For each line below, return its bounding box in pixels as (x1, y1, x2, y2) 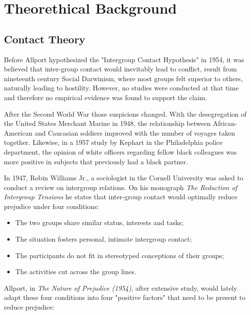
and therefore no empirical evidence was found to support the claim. (4, 92, 207, 102)
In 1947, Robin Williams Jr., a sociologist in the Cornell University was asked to (4, 173, 243, 183)
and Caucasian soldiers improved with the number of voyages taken (34, 127, 235, 138)
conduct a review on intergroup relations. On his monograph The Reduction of (4, 182, 237, 192)
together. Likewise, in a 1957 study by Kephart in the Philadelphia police (4, 137, 223, 147)
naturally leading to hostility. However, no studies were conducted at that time (4, 83, 239, 93)
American (4, 127, 33, 138)
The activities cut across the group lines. (15, 266, 136, 277)
